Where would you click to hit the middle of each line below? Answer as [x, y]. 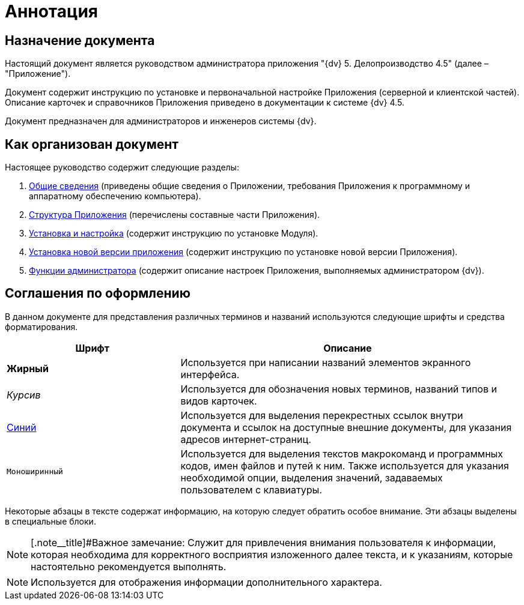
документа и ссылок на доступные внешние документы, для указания [346, 427]
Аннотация [51, 11]
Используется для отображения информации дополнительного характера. [206, 582]
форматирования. [41, 327]
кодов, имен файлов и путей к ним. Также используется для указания [345, 465]
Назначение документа [80, 40]
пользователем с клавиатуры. [251, 489]
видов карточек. [219, 401]
